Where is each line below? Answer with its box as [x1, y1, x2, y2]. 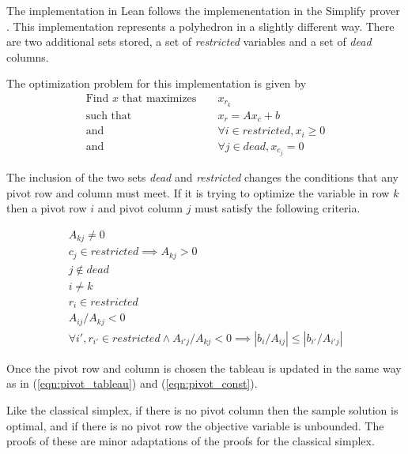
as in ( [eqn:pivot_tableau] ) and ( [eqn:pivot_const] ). [6, 375, 258, 392]
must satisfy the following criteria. [195, 200, 361, 216]
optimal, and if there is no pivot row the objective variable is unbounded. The [6, 417, 384, 433]
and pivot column [97, 200, 183, 216]
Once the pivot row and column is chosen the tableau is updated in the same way [6, 359, 402, 376]
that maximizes [122, 92, 197, 104]
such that [85, 110, 132, 122]
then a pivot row [6, 200, 87, 216]
